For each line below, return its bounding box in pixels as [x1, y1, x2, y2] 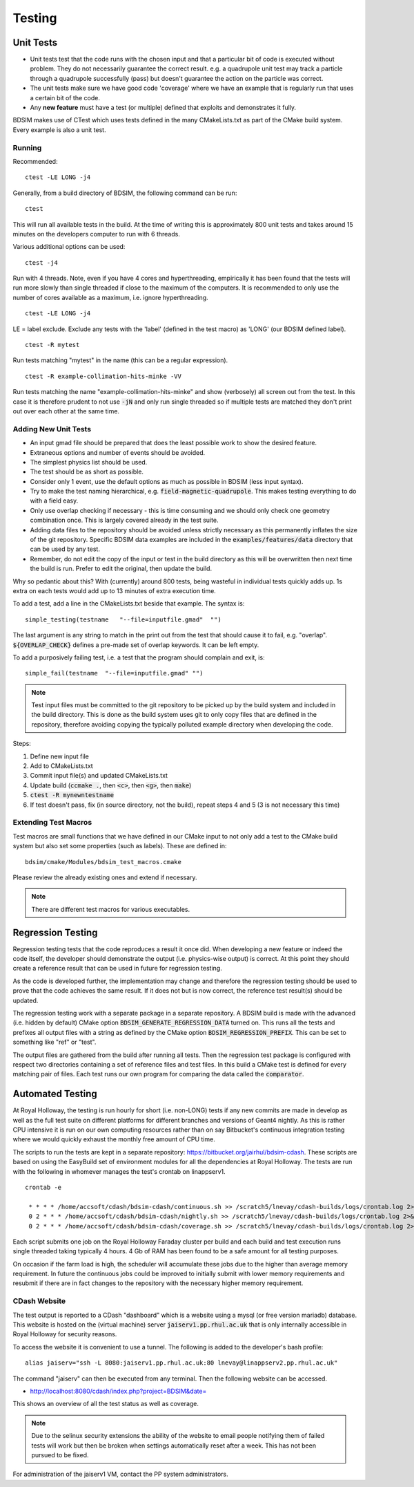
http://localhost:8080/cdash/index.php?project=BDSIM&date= [30, 1387, 207, 1395]
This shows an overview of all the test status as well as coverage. [12, 1400, 199, 1408]
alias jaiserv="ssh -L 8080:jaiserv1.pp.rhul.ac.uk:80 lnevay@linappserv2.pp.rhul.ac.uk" [25, 1359, 338, 1367]
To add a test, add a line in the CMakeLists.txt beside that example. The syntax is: [12, 599, 245, 608]
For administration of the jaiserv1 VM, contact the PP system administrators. [12, 1470, 228, 1479]
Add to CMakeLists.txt [30, 762, 93, 770]
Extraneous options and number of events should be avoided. [30, 448, 206, 456]
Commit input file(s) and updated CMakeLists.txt [30, 771, 168, 780]
